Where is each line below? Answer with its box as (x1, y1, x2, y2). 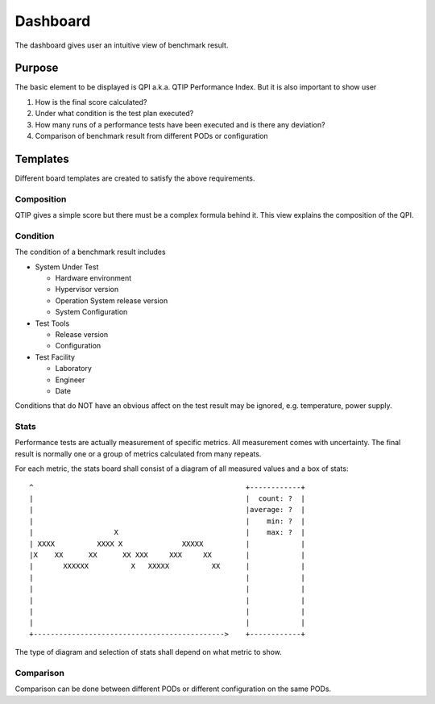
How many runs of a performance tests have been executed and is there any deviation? (35, 119, 325, 129)
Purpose (14, 61, 59, 75)
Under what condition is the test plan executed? (35, 109, 194, 119)
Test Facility (35, 352, 76, 362)
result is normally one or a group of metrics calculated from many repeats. (14, 448, 262, 459)
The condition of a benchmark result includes (14, 247, 166, 257)
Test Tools (35, 319, 70, 328)
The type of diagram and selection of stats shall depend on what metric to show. (14, 648, 282, 657)
